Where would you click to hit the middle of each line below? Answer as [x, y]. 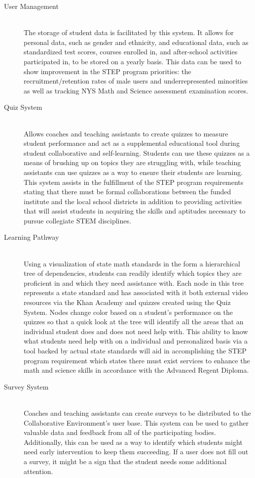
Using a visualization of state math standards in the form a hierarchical [132, 263]
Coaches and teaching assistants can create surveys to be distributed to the [137, 413]
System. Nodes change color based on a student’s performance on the [128, 312]
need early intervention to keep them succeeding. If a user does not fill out [136, 452]
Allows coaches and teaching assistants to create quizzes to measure [126, 133]
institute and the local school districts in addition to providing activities [133, 201]
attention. [38, 471]
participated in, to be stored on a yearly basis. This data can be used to [133, 61]
